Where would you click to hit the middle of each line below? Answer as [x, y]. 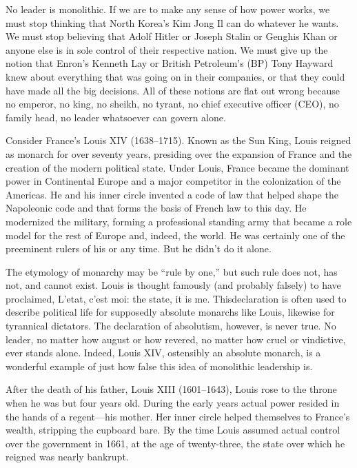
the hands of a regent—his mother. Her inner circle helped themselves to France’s [178, 416]
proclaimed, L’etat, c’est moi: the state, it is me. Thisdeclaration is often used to [176, 298]
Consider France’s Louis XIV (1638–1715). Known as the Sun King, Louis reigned [178, 140]
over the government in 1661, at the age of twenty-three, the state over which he [175, 443]
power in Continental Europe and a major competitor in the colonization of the [173, 181]
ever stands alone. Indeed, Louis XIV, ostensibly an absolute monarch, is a [163, 353]
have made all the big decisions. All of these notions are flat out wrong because [173, 90]
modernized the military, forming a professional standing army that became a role [179, 221]
